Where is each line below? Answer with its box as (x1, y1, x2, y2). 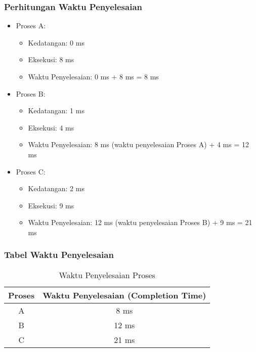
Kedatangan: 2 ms (28, 183, 84, 194)
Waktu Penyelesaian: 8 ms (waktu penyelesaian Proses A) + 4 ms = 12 (28, 139, 249, 150)
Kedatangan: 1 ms (28, 105, 84, 116)
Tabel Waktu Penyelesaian (4, 248, 114, 261)
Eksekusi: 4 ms (28, 122, 74, 133)
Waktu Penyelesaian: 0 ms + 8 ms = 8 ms (28, 71, 159, 81)
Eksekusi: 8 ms (28, 54, 74, 65)
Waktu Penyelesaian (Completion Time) (42, 289, 206, 301)
